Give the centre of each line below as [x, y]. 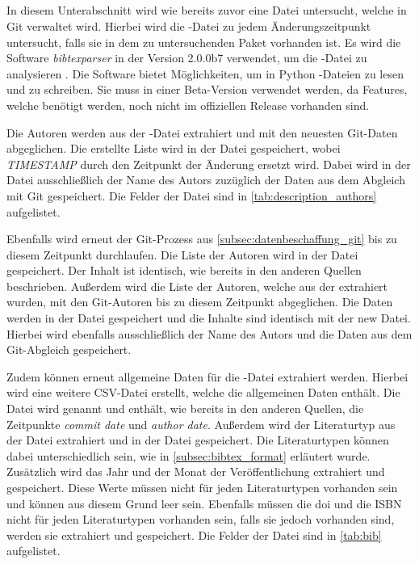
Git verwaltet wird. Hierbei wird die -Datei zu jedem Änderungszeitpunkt [189, 25]
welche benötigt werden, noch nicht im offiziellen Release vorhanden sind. [188, 105]
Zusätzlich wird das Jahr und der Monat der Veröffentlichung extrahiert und [196, 471]
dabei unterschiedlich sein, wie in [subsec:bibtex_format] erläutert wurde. [189, 455]
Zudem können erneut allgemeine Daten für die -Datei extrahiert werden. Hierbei [207, 376]
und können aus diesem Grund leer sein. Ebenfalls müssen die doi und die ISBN [204, 503]
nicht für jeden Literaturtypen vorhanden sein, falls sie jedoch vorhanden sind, [201, 519]
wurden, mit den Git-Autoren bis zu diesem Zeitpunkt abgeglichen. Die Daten [200, 302]
